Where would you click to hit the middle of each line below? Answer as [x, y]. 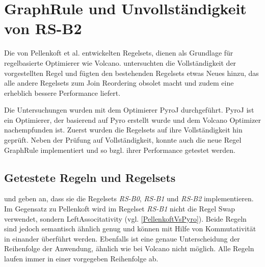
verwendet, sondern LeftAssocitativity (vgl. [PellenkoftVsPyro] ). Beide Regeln [125, 218]
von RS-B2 [43, 28]
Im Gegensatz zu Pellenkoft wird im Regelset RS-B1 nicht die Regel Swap [120, 209]
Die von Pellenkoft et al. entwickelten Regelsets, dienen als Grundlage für [119, 53]
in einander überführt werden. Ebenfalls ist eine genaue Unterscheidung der [122, 238]
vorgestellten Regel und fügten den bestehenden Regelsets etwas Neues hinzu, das [131, 73]
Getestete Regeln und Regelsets [90, 177]
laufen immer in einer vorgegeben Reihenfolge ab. [81, 259]
